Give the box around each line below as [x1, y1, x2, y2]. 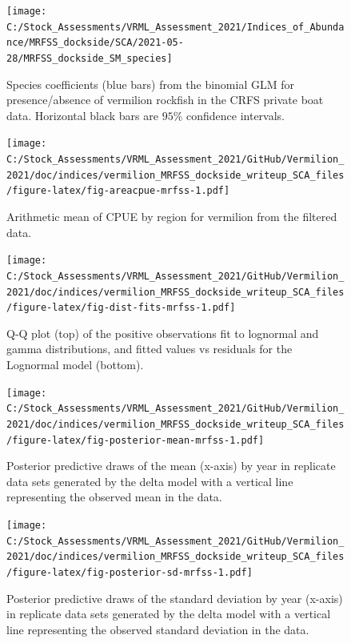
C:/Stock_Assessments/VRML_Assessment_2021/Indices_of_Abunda [6, 21, 345, 33]
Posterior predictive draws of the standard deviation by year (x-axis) [6, 589, 343, 606]
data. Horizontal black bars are [6, 106, 158, 123]
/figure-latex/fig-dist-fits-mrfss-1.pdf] [6, 302, 236, 314]
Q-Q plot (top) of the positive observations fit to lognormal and [6, 324, 319, 341]
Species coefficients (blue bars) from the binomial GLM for [6, 75, 294, 92]
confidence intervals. [185, 106, 285, 123]
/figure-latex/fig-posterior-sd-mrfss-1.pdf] [6, 567, 253, 578]
